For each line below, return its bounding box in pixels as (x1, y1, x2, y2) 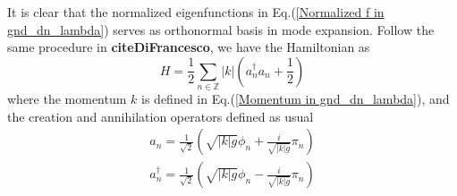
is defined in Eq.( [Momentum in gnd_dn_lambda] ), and (141, 89, 450, 108)
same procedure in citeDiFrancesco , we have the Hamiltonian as (7, 38, 370, 56)
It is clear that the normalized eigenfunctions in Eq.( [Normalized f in (7, 3, 385, 21)
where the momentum (7, 89, 127, 108)
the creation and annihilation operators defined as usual (7, 107, 314, 125)
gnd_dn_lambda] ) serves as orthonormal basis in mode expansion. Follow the (7, 20, 435, 38)
